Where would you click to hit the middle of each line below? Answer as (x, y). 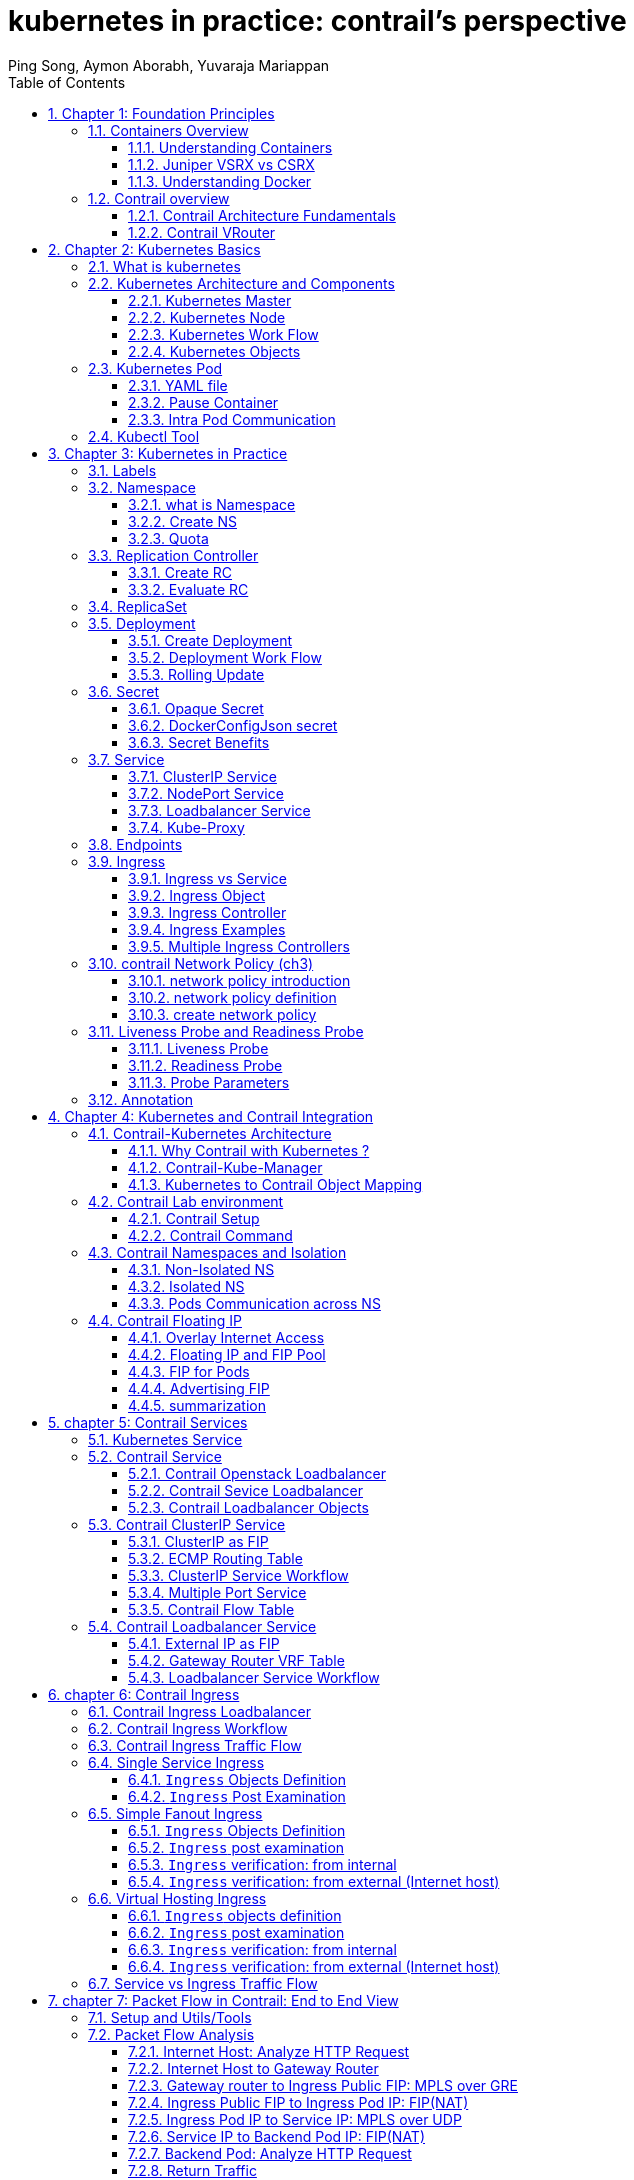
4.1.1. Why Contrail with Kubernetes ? (249, 1150)
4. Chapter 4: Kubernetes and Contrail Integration (211, 1116)
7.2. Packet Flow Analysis (171, 2034)
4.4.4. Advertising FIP (199, 1388)
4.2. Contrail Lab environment (186, 1201)
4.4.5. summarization (197, 1405)
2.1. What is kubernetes (164, 266)
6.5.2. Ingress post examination (236, 1847)
